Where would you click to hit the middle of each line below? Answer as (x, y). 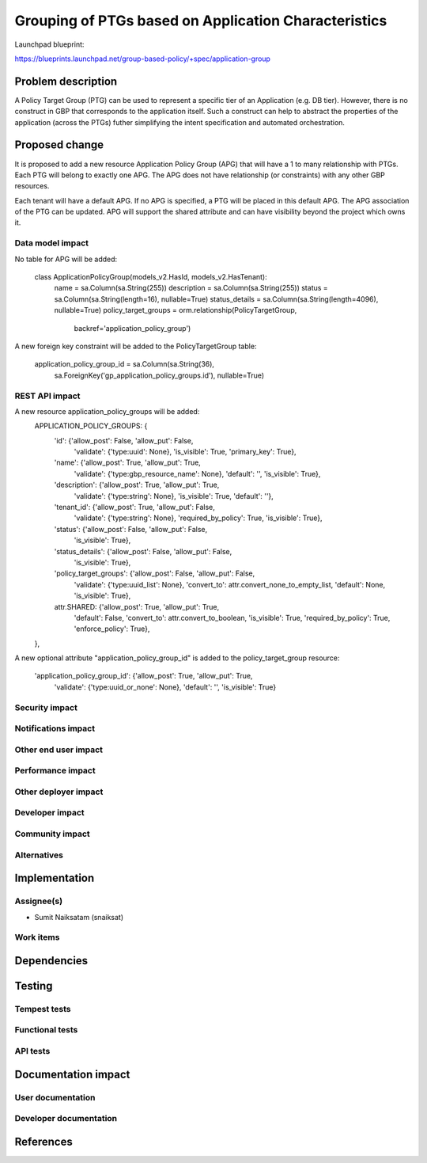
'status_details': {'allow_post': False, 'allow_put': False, (143, 551)
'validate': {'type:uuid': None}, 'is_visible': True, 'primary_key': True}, (185, 452)
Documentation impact (72, 1074)
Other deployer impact (59, 792)
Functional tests (46, 1030)
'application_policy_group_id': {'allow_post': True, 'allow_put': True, (144, 676)
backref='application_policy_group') (132, 328)
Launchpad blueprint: (49, 44)
